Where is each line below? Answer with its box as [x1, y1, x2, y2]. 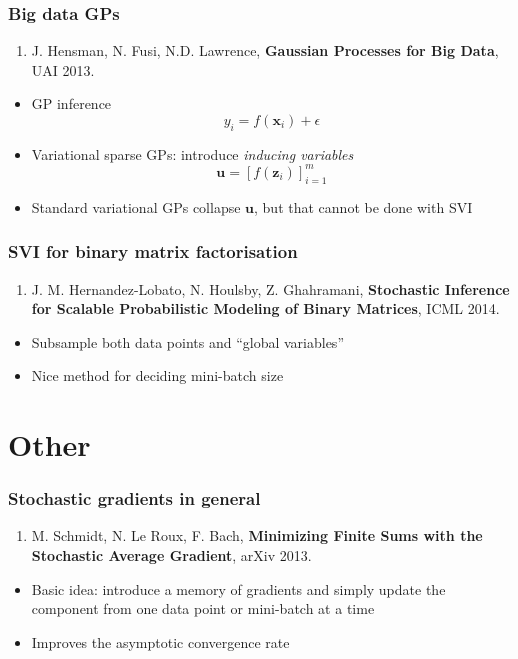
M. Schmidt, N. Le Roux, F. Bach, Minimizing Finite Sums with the [31, 525, 483, 546]
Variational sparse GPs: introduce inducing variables [31, 143, 354, 164]
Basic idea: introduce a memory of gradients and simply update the [31, 578, 446, 599]
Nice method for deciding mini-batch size [31, 365, 284, 386]
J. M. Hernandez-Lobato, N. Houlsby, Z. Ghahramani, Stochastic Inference [31, 278, 510, 299]
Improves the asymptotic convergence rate [31, 631, 290, 652]
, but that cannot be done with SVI [254, 196, 473, 217]
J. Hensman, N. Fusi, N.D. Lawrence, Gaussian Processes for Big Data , [31, 40, 499, 61]
